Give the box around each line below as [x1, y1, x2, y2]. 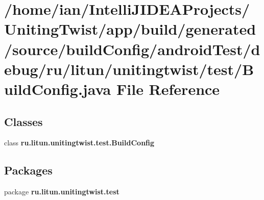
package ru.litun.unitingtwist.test [4, 186, 119, 197]
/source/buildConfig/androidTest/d [4, 38, 260, 59]
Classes [4, 113, 43, 129]
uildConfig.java [4, 78, 111, 99]
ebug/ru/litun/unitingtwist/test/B [4, 58, 254, 79]
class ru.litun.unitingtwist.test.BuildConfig [4, 137, 155, 148]
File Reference [116, 78, 220, 99]
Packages [4, 162, 53, 178]
